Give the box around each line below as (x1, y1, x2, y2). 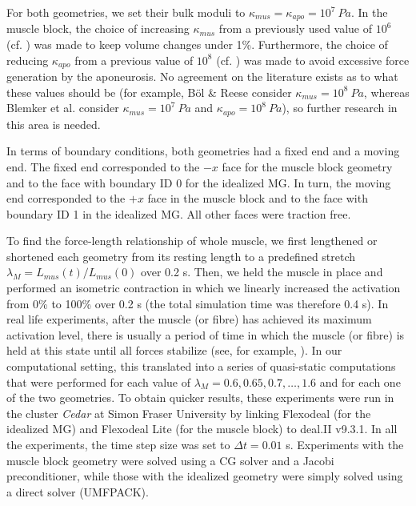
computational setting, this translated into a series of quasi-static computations (6, 358, 396, 375)
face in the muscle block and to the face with (147, 190, 368, 207)
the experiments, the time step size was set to (6, 436, 230, 453)
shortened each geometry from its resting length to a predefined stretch (6, 247, 356, 264)
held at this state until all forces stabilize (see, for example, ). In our (6, 342, 342, 359)
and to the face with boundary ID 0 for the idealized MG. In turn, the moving (6, 174, 391, 191)
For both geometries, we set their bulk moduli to (6, 4, 246, 20)
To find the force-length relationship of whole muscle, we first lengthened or (6, 232, 378, 249)
